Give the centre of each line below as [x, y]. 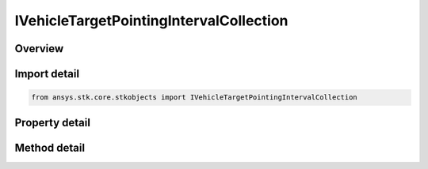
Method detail [50, 147]
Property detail [53, 122]
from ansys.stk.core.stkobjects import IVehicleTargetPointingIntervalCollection [195, 98]
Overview [39, 49]
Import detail [47, 74]
